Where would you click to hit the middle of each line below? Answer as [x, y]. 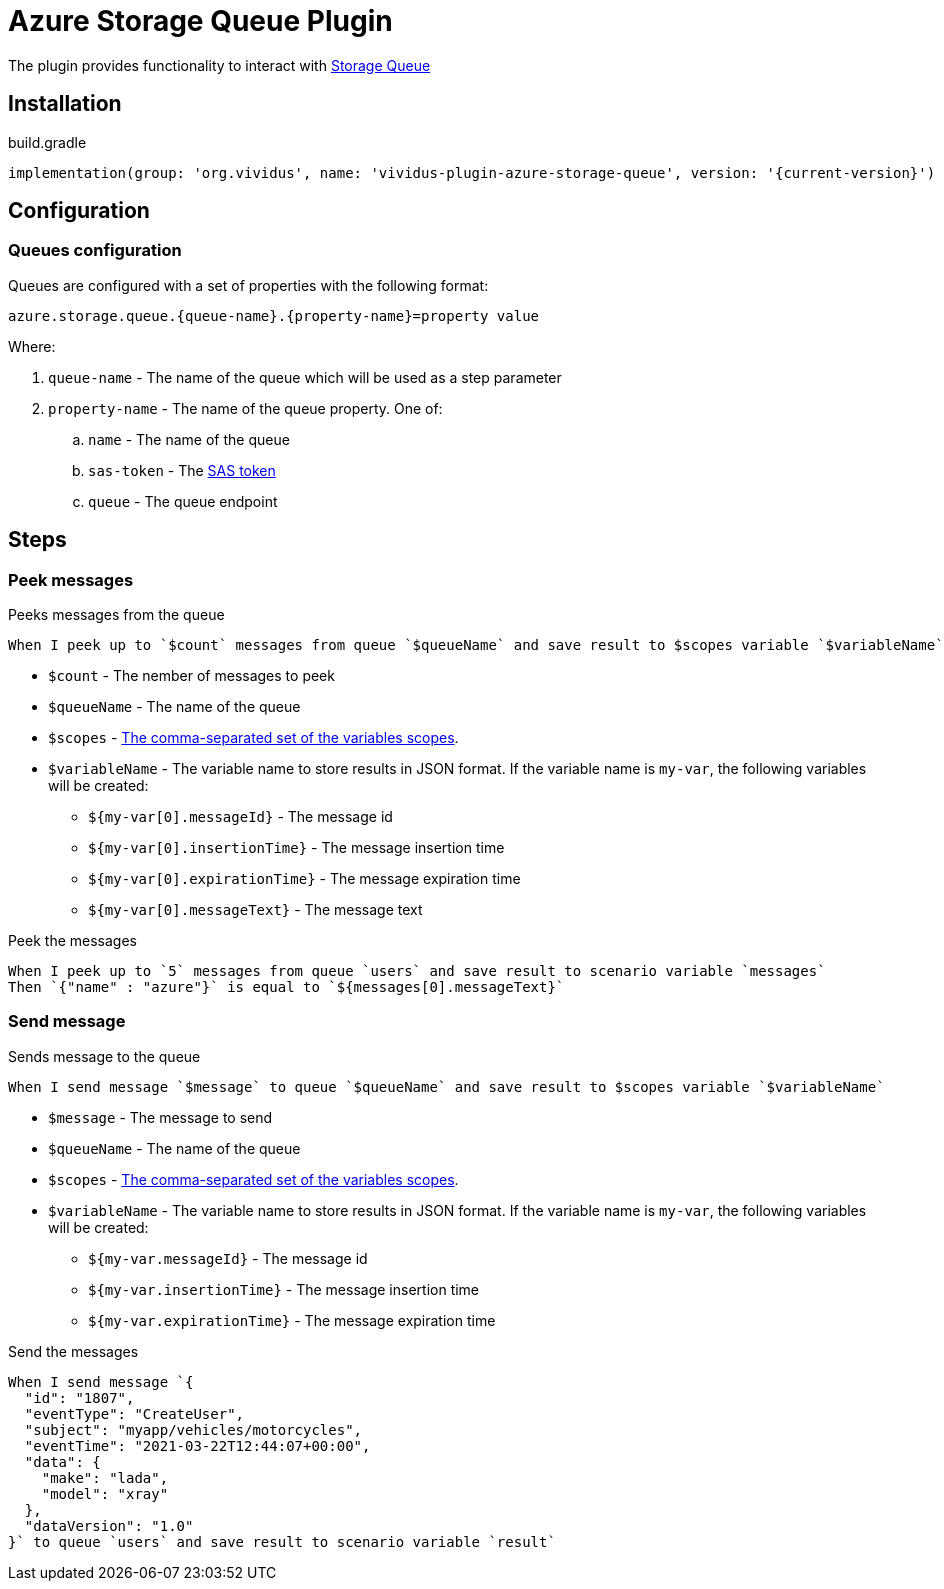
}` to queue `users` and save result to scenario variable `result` [282, 1541]
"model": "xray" [105, 1493]
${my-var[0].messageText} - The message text [255, 910]
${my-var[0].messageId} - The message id [240, 817]
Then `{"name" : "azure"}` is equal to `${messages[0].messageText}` [286, 987]
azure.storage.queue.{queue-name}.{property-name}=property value [274, 315]
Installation [65, 104]
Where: [32, 346]
